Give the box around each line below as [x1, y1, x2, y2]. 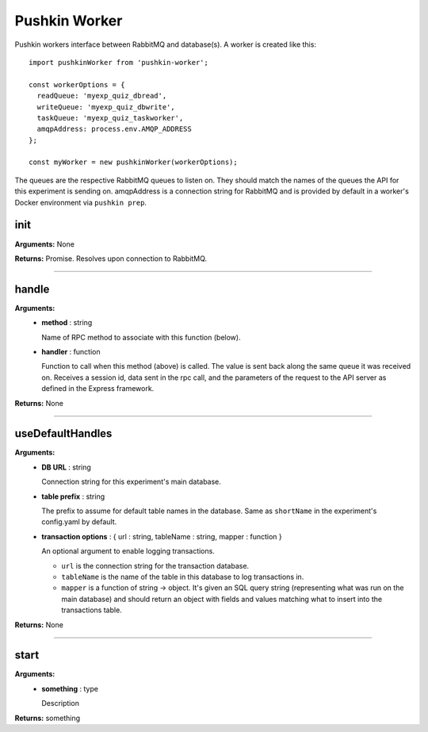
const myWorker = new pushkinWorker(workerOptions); [29, 158, 238, 167]
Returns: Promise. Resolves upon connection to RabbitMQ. [14, 254, 208, 263]
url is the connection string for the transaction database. [61, 561, 250, 570]
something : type [41, 684, 99, 693]
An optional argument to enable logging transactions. [41, 546, 216, 556]
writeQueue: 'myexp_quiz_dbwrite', [36, 102, 176, 111]
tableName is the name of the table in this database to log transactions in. [61, 572, 304, 581]
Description [41, 699, 79, 708]
